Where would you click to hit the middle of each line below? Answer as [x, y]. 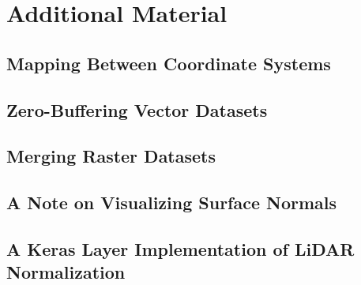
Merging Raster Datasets [111, 156]
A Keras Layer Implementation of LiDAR [180, 248]
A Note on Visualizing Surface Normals [172, 202]
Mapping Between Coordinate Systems [169, 63]
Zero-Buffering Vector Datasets [137, 109]
